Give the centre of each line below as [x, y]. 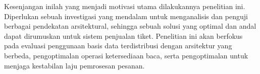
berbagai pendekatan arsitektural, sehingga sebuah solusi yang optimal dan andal [130, 26]
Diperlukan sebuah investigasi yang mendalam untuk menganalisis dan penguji [126, 16]
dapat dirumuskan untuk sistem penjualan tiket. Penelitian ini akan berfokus [123, 35]
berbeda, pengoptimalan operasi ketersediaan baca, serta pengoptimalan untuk [126, 55]
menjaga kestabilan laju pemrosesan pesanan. [74, 65]
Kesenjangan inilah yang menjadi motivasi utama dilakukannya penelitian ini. [125, 6]
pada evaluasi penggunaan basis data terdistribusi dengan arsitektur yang [118, 46]
